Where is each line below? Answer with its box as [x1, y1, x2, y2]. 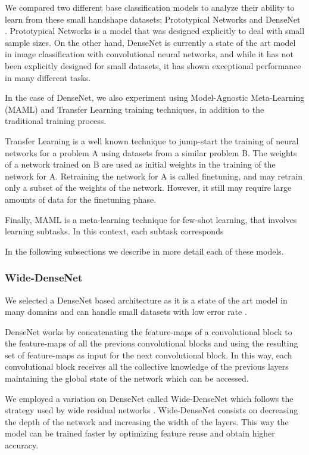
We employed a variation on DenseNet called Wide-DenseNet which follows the [5, 392, 294, 404]
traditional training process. [5, 114, 107, 127]
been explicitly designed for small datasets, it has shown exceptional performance [5, 59, 301, 72]
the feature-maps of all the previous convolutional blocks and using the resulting [5, 337, 298, 349]
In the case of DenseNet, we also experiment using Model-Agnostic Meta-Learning [5, 91, 305, 104]
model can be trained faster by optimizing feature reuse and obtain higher [5, 427, 275, 439]
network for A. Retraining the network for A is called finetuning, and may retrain [5, 169, 302, 182]
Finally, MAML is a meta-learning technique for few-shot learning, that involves [5, 213, 297, 225]
